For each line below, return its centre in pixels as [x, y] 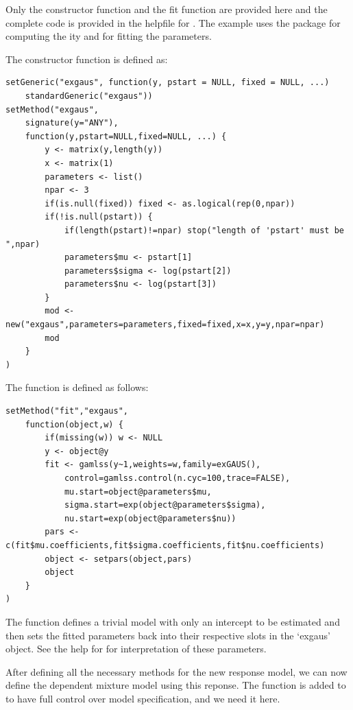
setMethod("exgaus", [52, 109]
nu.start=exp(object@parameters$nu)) [150, 518]
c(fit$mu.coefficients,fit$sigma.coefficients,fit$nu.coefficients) [165, 545]
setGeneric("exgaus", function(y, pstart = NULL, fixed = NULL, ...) [168, 83]
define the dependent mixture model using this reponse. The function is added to [176, 685]
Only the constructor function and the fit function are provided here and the [167, 9]
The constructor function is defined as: [87, 59]
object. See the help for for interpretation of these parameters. [136, 649]
